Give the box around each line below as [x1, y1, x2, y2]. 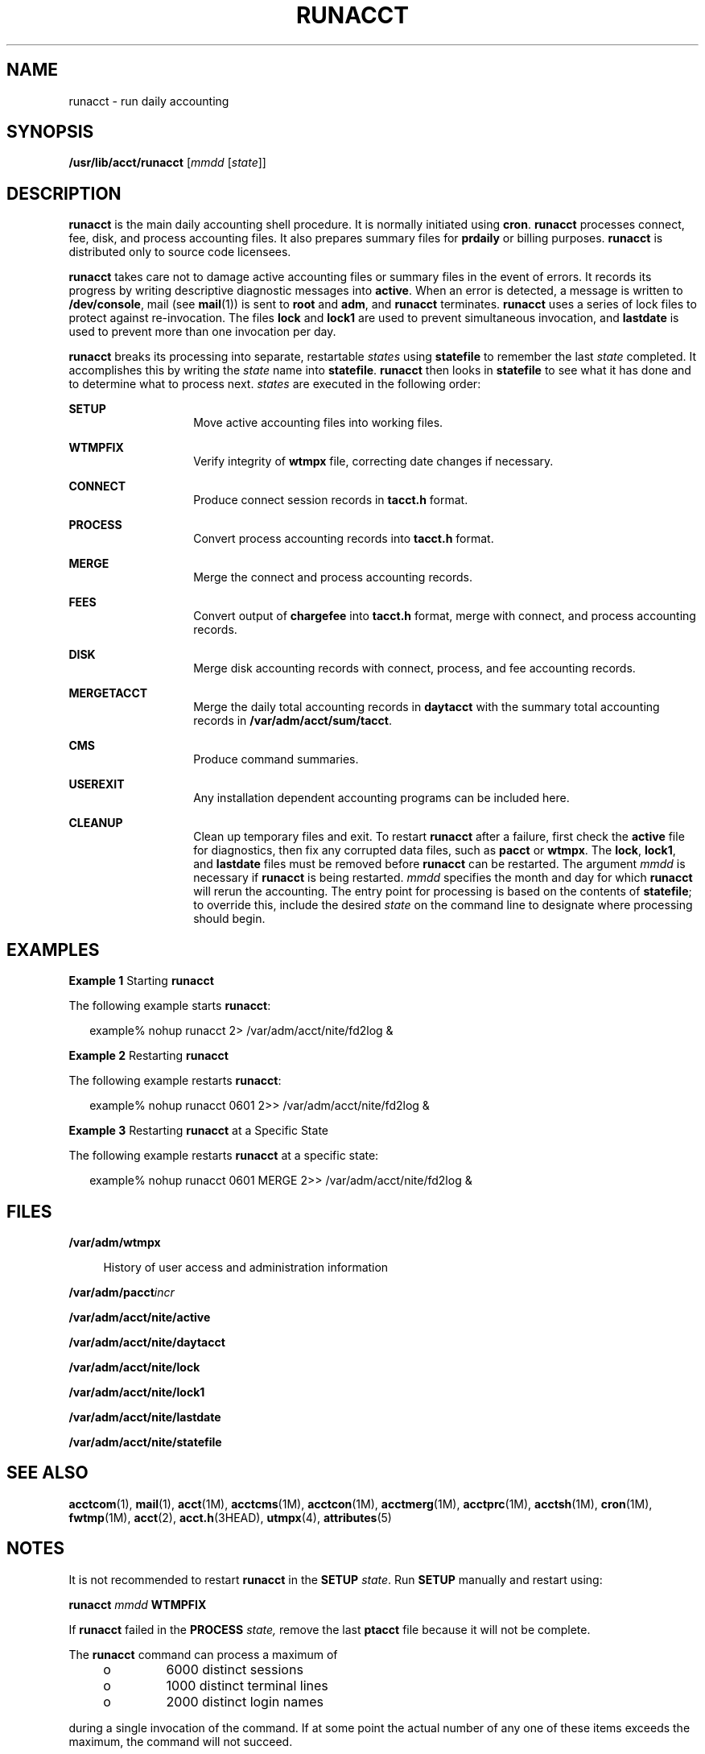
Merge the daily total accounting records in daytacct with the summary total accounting [193, 700, 660, 714]
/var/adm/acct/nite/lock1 [68, 1384, 205, 1399]
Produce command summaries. [193, 752, 359, 767]
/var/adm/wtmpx [68, 1235, 161, 1249]
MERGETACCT [68, 686, 148, 701]
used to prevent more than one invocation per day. [68, 325, 336, 339]
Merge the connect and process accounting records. [193, 570, 473, 585]
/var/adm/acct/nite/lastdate [68, 1409, 221, 1424]
